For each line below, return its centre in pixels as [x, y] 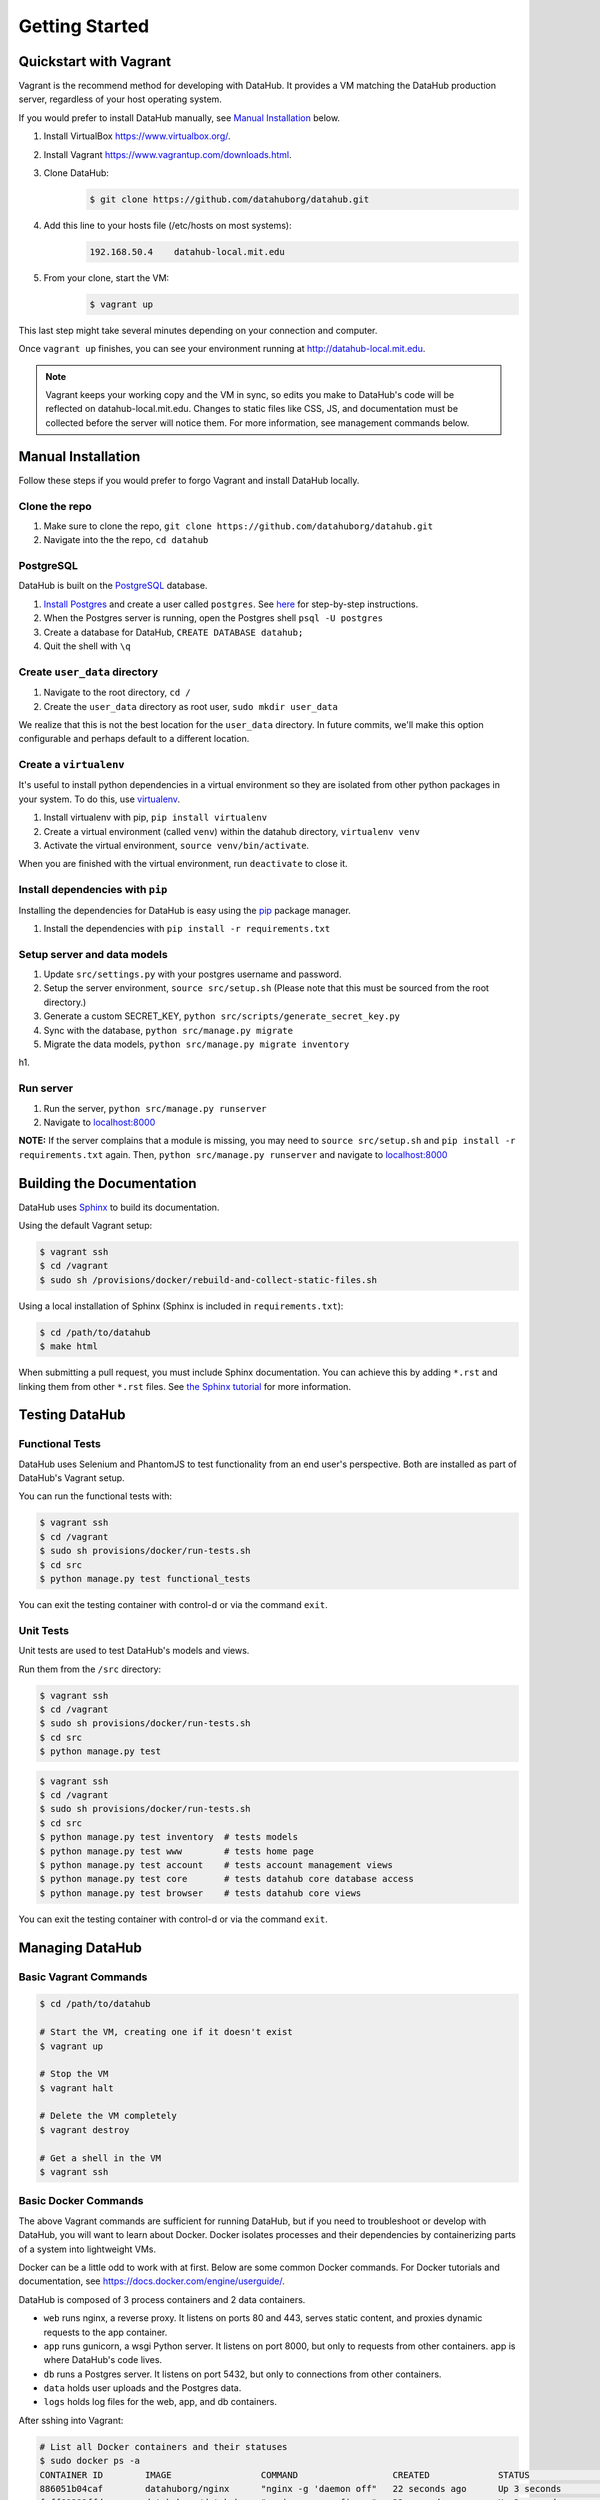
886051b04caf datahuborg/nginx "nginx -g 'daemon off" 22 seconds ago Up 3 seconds [300, 2488]
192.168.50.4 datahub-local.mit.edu [187, 251]
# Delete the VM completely [108, 2116]
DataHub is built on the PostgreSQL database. [113, 586]
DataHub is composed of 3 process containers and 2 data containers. [162, 2299]
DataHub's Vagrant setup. [71, 1478]
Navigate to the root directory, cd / [117, 692]
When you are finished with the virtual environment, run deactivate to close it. [183, 864]
